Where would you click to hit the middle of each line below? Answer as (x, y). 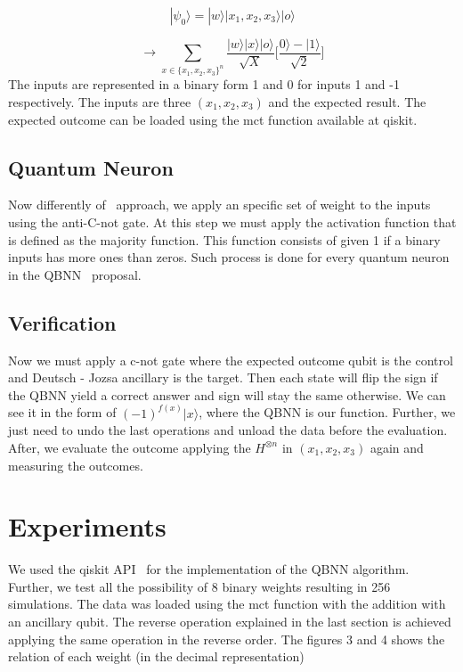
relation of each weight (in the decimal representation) (156, 656)
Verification (62, 322)
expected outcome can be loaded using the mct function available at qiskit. (213, 119)
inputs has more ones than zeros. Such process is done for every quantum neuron (229, 257)
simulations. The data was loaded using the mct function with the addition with (227, 604)
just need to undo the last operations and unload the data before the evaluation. (228, 430)
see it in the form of (62, 412)
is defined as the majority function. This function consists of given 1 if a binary (224, 239)
